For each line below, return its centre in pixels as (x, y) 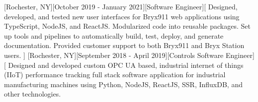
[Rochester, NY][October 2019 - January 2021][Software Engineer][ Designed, (121, 6)
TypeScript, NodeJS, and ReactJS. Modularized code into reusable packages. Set (127, 26)
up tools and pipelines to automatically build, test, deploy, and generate (114, 35)
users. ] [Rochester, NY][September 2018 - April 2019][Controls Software (114, 55)
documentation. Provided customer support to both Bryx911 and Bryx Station (124, 45)
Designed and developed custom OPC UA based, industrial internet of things (126, 65)
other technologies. (33, 94)
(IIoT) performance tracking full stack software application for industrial (115, 75)
